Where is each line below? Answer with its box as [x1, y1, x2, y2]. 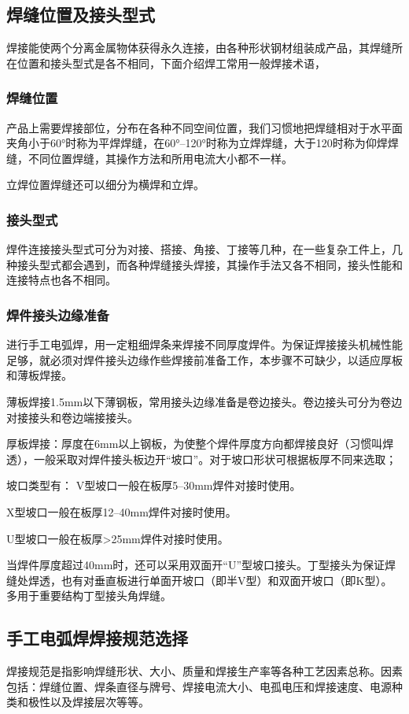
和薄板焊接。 [6, 367, 72, 383]
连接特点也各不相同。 [6, 272, 116, 288]
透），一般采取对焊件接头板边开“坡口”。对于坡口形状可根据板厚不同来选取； [6, 450, 397, 467]
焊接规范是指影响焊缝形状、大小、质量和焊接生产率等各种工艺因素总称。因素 [6, 663, 403, 679]
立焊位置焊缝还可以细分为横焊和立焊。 [6, 176, 204, 193]
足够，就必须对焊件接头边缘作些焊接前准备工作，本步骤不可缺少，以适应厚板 [6, 351, 403, 368]
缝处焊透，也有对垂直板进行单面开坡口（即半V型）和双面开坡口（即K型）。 [6, 572, 392, 588]
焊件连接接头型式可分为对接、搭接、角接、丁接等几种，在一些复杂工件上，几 [6, 241, 403, 257]
